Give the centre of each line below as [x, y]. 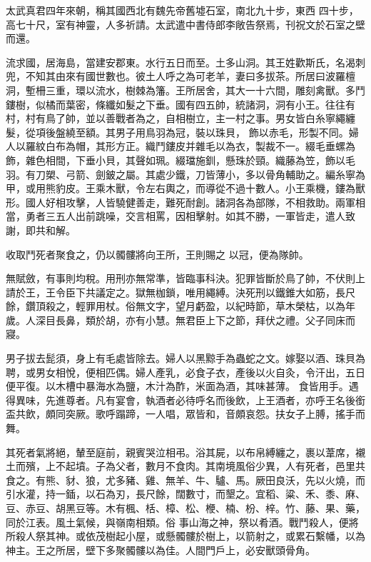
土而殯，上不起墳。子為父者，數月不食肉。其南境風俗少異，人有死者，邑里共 [185, 466]
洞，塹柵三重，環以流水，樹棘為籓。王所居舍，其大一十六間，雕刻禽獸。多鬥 [185, 90]
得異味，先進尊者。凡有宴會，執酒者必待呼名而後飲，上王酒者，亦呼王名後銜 [185, 400]
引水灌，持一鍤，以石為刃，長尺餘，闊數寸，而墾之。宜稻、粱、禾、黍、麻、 [185, 494]
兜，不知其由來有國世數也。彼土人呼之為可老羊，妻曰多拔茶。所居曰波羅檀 [181, 76]
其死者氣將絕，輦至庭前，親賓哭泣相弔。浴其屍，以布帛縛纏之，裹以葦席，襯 [185, 452]
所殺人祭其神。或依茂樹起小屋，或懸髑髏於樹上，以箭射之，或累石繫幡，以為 [185, 536]
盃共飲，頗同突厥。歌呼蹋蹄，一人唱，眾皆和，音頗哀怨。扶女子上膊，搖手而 [185, 414]
